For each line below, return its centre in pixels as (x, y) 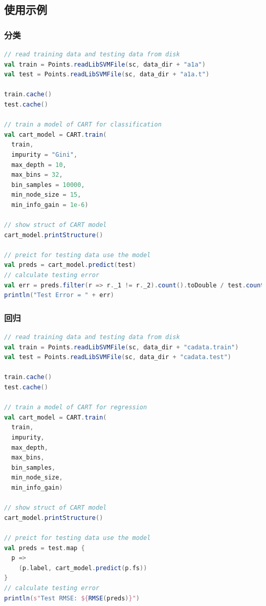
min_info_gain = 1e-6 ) (50, 205)
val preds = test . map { (45, 548)
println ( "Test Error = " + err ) (59, 295)
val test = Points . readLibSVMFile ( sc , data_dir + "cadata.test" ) (118, 357)
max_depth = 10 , (39, 165)
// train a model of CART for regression (76, 408)
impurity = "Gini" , (45, 154)
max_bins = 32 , (37, 175)
